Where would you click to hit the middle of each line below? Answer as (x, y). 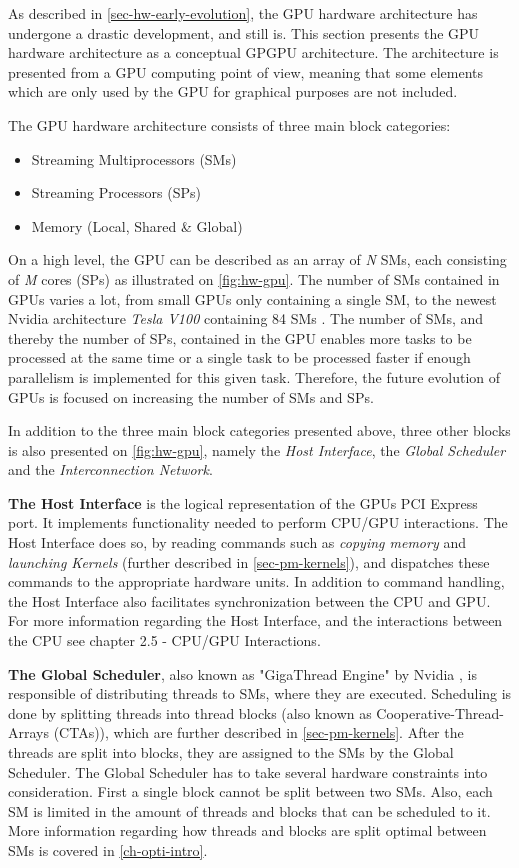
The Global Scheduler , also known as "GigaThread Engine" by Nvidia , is (242, 673)
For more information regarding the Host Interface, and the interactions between (255, 620)
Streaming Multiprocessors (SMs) (134, 158)
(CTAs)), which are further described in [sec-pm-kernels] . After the (258, 732)
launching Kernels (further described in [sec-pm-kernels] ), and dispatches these (249, 561)
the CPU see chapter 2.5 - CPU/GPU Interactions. (164, 640)
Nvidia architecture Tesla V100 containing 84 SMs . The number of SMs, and (246, 318)
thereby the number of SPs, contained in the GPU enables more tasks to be (240, 337)
